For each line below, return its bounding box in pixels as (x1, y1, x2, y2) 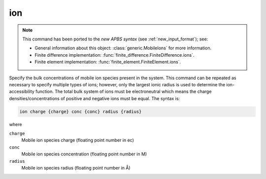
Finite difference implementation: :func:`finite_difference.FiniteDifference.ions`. (34, 52, 195, 58)
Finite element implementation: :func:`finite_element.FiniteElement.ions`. (34, 59, 181, 65)
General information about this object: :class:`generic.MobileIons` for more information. (34, 45, 212, 51)
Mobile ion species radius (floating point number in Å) (21, 165, 131, 171)
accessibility (9, 89, 34, 95)
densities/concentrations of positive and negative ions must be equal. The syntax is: (9, 95, 180, 101)
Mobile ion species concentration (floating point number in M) (21, 151, 147, 157)
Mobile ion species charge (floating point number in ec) (21, 137, 134, 143)
